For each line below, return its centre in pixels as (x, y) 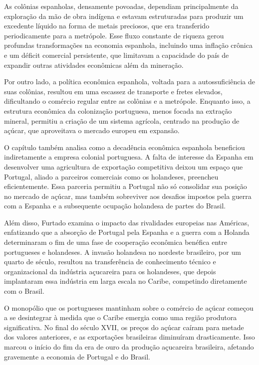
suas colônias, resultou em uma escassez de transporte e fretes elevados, (113, 91)
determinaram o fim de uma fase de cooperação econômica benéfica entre (116, 242)
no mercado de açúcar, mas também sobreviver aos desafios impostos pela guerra (128, 196)
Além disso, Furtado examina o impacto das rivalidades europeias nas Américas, (127, 222)
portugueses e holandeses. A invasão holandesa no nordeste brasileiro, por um (123, 252)
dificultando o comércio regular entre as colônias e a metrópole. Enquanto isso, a (127, 101)
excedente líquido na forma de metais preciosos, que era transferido (107, 26)
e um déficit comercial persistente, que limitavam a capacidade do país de (117, 55)
